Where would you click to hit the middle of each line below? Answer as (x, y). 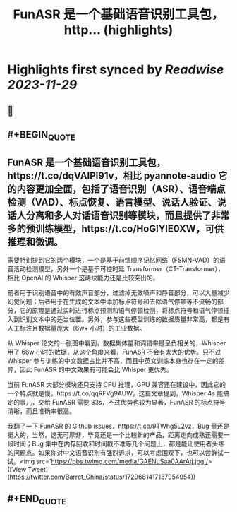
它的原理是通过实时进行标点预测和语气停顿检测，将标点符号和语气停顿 (121, 310)
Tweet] (38, 469)
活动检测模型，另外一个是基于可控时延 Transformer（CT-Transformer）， (119, 268)
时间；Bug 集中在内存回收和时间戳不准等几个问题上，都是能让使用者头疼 (119, 443)
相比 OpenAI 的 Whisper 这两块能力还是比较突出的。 (83, 278)
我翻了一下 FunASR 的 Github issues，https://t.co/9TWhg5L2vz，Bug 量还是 (119, 426)
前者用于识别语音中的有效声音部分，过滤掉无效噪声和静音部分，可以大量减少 (119, 292)
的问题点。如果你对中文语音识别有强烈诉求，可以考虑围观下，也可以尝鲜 (112, 452)
